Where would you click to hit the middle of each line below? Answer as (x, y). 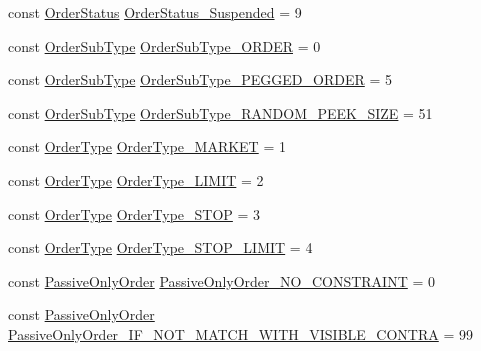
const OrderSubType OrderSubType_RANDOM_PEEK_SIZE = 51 (220, 112)
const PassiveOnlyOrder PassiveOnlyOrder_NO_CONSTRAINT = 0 (221, 280)
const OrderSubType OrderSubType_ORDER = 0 (164, 45)
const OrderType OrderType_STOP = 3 (134, 213)
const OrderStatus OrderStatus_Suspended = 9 (155, 12)
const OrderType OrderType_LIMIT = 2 (136, 179)
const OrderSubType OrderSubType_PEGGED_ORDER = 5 (200, 79)
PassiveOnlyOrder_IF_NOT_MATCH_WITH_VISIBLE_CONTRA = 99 (240, 333)
